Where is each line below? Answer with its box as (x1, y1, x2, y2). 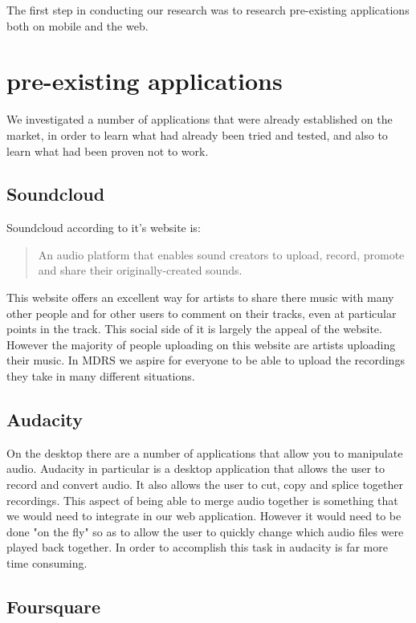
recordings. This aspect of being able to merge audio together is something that (6, 491, 398, 508)
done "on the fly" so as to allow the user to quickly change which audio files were (6, 523, 404, 540)
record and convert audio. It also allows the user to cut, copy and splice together (6, 476, 403, 493)
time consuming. (6, 555, 88, 571)
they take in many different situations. (6, 368, 195, 385)
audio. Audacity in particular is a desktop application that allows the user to (6, 460, 385, 477)
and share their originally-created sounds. (38, 262, 243, 279)
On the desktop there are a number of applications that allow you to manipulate (6, 444, 403, 461)
